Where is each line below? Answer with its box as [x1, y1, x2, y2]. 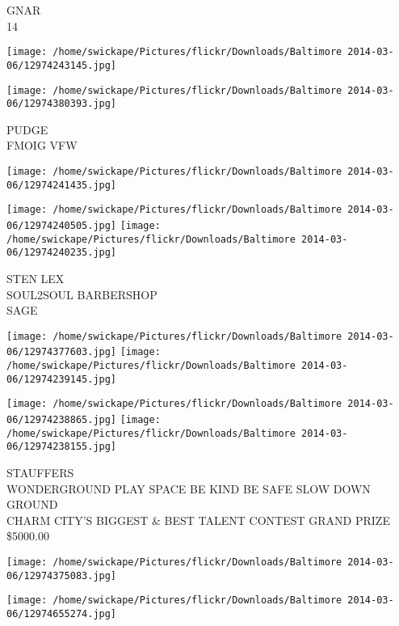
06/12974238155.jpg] [6, 441, 117, 453]
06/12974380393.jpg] [6, 98, 117, 110]
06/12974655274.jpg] [6, 607, 117, 620]
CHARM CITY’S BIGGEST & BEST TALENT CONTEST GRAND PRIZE [6, 511, 390, 528]
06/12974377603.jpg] [6, 346, 117, 358]
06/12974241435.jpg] [6, 179, 117, 191]
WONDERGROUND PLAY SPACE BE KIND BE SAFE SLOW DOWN [6, 480, 371, 497]
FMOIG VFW [6, 137, 78, 154]
